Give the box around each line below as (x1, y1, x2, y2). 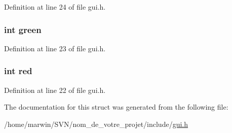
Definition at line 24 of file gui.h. (4, 2, 106, 12)
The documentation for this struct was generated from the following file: (4, 102, 228, 112)
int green (4, 23, 42, 36)
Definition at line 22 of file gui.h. (4, 84, 106, 95)
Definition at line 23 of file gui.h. (4, 43, 106, 53)
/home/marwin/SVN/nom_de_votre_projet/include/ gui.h (4, 118, 188, 129)
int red (4, 64, 32, 77)
